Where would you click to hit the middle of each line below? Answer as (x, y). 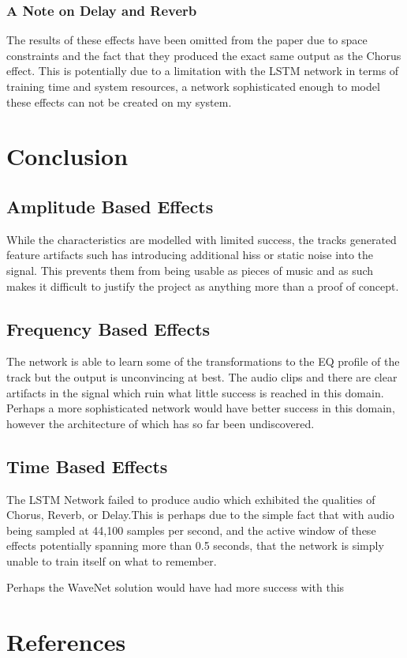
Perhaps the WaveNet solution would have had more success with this (175, 587)
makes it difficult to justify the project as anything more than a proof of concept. (203, 286)
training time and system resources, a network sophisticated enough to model (193, 86)
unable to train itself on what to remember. (112, 560)
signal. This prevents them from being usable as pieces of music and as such (190, 270)
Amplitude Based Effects (110, 206)
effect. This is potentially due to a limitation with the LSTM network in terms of (203, 71)
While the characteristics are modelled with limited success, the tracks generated (202, 239)
